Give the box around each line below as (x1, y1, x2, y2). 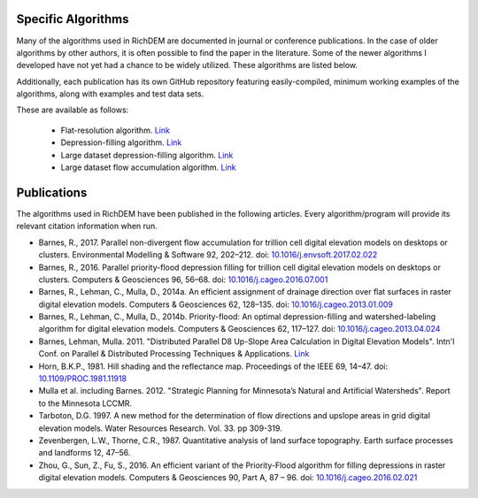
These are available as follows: (16, 104, 129, 115)
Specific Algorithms (16, 11, 129, 27)
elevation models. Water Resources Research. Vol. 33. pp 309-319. (38, 423, 282, 433)
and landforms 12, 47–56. (38, 448, 131, 458)
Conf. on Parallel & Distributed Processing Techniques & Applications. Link (38, 349, 310, 359)
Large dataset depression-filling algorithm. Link (60, 149, 234, 160)
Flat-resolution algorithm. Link (60, 125, 170, 135)
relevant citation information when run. (16, 221, 158, 232)
